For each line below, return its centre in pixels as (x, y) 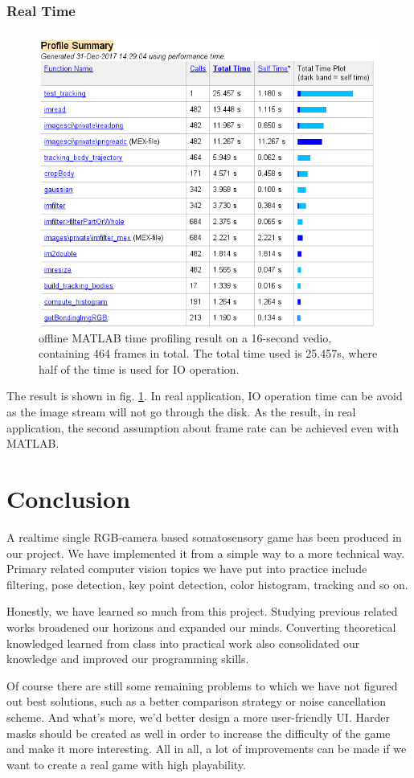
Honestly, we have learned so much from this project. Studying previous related (202, 611)
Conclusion (69, 499)
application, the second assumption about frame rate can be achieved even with (203, 427)
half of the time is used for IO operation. (139, 369)
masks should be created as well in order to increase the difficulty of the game (199, 733)
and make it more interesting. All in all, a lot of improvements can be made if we (207, 749)
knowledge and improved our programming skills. (128, 659)
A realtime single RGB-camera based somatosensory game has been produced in (204, 536)
